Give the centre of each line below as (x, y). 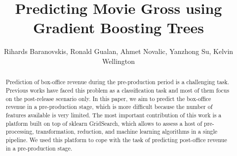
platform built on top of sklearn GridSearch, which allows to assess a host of (104, 123)
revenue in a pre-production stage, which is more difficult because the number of (109, 107)
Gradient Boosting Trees (118, 27)
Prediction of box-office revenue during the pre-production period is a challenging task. (118, 82)
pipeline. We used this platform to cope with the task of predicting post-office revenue (116, 139)
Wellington (118, 61)
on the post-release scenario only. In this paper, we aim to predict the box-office (108, 98)
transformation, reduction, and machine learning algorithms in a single (127, 131)
